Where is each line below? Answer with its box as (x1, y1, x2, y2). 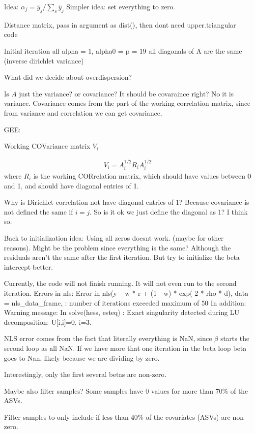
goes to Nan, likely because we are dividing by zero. (4, 352, 160, 363)
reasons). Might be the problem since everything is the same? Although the (4, 242, 231, 252)
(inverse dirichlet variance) (4, 55, 84, 65)
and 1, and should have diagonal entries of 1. (4, 180, 139, 190)
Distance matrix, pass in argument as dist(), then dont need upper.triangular (4, 19, 236, 30)
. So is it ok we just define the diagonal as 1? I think (89, 206, 248, 216)
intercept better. (4, 261, 53, 272)
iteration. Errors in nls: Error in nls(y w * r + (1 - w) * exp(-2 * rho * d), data (4, 287, 249, 298)
